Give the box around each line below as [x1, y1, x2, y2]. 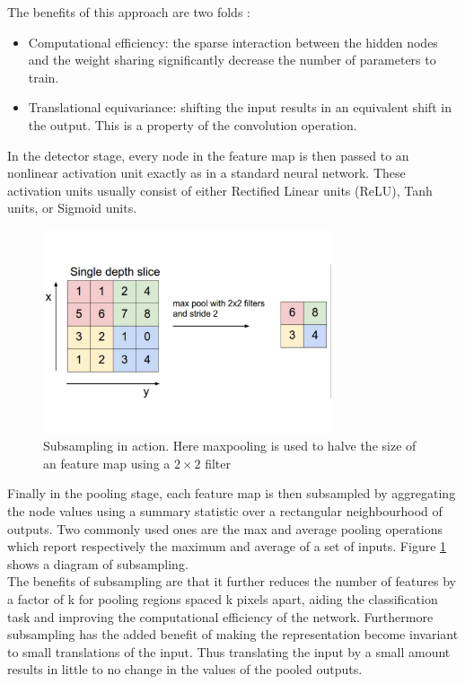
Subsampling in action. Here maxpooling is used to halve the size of [43, 436, 417, 455]
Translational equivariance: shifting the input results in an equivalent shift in [28, 98, 452, 117]
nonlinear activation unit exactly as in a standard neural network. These [7, 163, 406, 182]
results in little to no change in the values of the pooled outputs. [7, 660, 363, 679]
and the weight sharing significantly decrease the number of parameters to [28, 50, 436, 69]
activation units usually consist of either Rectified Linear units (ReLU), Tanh [7, 180, 433, 199]
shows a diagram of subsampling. [7, 554, 189, 573]
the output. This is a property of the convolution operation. [28, 115, 357, 134]
